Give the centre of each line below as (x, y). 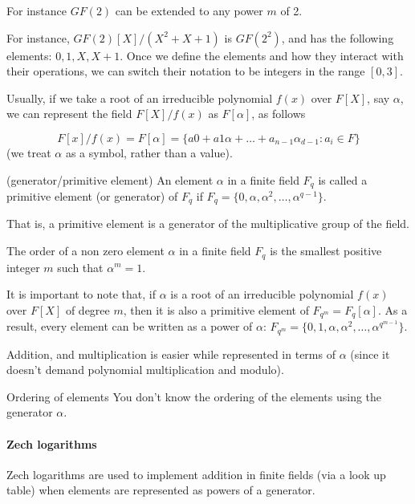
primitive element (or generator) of (92, 196)
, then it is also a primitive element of (216, 309)
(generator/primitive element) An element (110, 179)
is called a (343, 179)
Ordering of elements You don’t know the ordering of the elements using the (194, 396)
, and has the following (338, 37)
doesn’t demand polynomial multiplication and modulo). (145, 370)
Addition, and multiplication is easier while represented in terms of (171, 354)
